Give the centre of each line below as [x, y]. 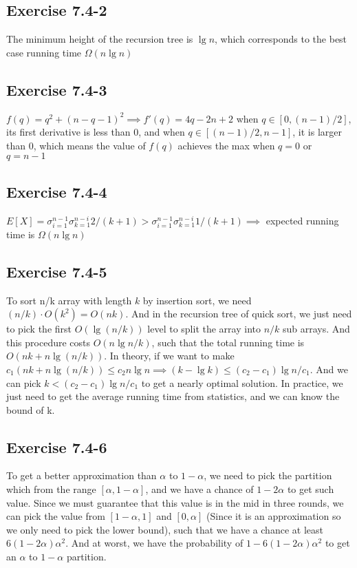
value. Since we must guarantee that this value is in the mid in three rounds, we [175, 502]
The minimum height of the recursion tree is [100, 39]
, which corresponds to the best [281, 39]
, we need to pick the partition [268, 475]
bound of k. [31, 409]
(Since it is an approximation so [274, 516]
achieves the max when [226, 145]
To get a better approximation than [82, 475]
